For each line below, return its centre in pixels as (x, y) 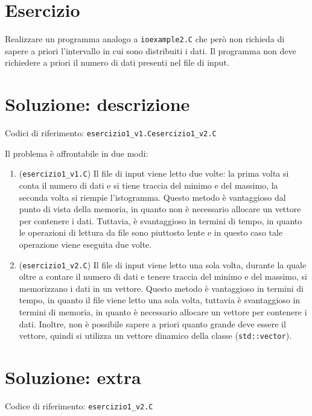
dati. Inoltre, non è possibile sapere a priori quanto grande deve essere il (152, 323)
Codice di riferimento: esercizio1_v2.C (79, 405)
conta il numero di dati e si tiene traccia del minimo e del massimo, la (148, 185)
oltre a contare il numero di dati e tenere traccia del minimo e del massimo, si (163, 276)
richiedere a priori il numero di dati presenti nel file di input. (117, 62)
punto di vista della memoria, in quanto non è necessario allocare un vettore (160, 209)
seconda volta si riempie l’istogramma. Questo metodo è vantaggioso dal (152, 197)
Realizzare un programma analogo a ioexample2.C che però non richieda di (145, 39)
